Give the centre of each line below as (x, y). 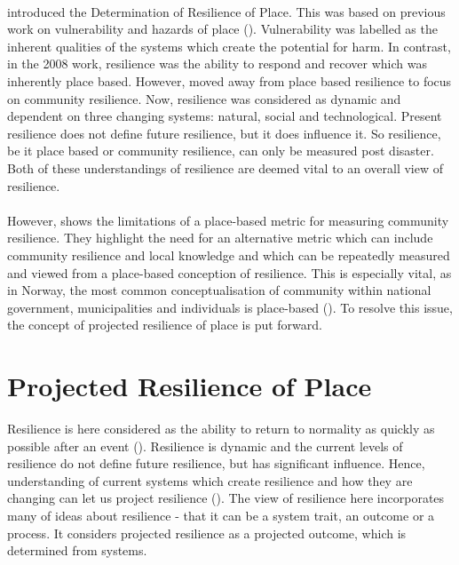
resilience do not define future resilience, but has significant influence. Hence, (216, 463)
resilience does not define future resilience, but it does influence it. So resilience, (224, 133)
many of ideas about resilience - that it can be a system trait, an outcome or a (221, 515)
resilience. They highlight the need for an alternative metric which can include (220, 238)
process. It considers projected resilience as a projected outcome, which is (207, 533)
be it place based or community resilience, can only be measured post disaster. (221, 151)
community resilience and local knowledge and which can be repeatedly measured (229, 255)
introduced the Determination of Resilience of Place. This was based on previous (226, 11)
